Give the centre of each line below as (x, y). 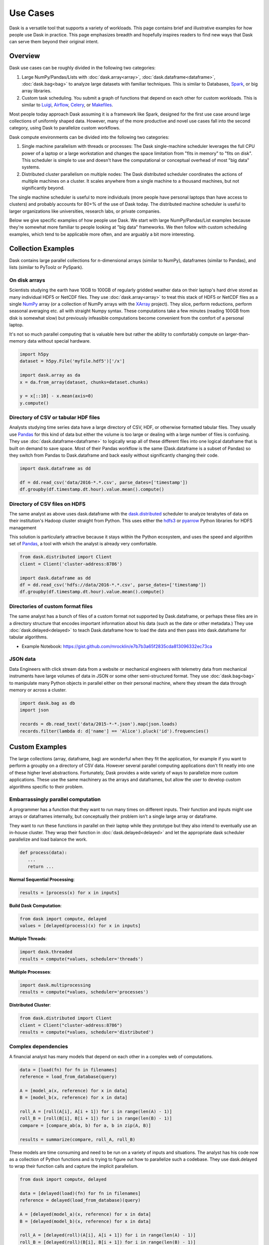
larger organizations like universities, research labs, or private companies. (85, 211)
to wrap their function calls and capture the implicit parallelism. (74, 1166)
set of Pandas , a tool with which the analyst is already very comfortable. (83, 544)
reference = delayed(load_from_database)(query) (80, 1200)
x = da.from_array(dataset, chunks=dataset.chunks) (84, 382)
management (23, 527)
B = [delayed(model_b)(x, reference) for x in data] (85, 1221)
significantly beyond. (43, 188)
